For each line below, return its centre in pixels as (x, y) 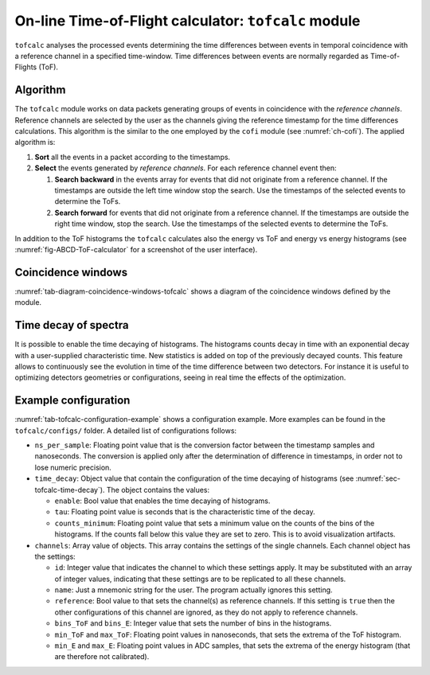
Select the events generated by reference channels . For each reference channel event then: (186, 168)
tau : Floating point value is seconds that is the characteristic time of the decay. (185, 512)
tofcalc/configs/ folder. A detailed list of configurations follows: (126, 431)
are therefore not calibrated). (102, 657)
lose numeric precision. (73, 467)
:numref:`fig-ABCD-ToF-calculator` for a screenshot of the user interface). (136, 249)
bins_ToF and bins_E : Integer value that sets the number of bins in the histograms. (193, 623)
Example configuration (72, 401)
